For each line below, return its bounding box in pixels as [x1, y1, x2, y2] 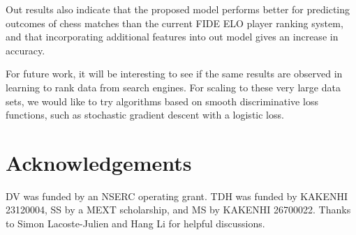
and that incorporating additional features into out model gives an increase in [6, 29, 339, 44]
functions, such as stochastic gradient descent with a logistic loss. [6, 107, 284, 122]
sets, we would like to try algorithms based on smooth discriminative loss [6, 93, 318, 108]
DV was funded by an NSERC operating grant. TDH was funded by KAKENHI [6, 188, 348, 203]
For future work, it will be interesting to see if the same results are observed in [6, 66, 343, 81]
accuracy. [6, 43, 45, 57]
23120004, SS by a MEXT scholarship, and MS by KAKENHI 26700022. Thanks [6, 202, 351, 217]
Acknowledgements [6, 148, 192, 176]
